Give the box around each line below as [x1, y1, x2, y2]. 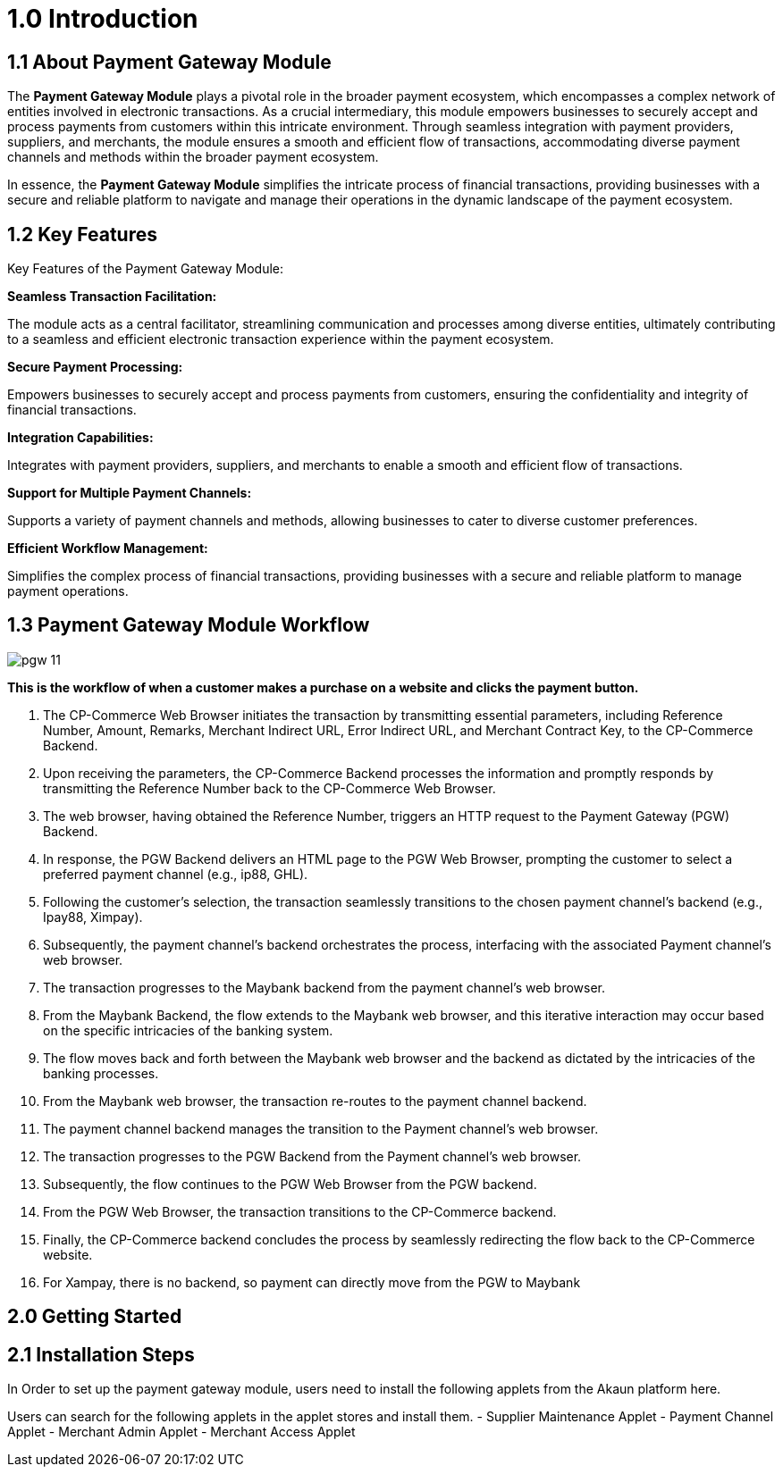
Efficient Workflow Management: [7, 540, 208, 557]
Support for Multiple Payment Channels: [7, 485, 252, 501]
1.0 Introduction [7, 4, 198, 34]
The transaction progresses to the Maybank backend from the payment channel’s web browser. [43, 979, 606, 995]
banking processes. [43, 1065, 159, 1081]
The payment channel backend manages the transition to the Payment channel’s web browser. [43, 1120, 599, 1136]
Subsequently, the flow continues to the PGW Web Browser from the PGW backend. [43, 1176, 537, 1192]
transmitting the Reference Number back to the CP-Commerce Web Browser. [43, 780, 496, 796]
